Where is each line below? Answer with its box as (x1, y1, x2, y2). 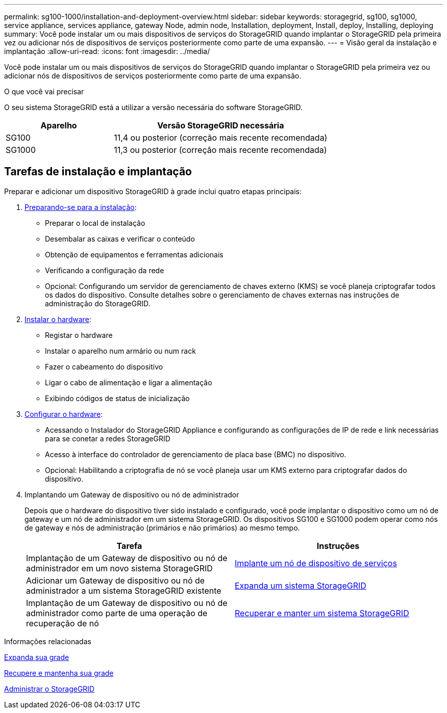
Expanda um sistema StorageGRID (235, 580, 366, 591)
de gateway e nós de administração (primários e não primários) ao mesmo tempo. (24, 523, 300, 532)
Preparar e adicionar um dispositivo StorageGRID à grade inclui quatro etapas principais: (4, 187, 302, 196)
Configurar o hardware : (24, 409, 103, 418)
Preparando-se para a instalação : (24, 202, 137, 212)
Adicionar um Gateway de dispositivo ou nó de (26, 575, 205, 586)
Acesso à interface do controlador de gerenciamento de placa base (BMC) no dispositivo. (45, 450, 346, 459)
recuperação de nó (26, 618, 99, 628)
